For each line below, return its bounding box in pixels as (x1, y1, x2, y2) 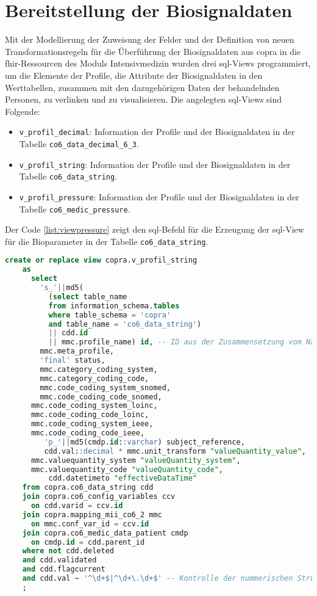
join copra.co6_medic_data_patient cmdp (22, 528, 188, 537)
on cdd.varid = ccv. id (30, 501, 123, 511)
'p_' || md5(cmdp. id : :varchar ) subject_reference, (44, 437, 245, 446)
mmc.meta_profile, (40, 347, 114, 356)
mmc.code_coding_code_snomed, (40, 392, 162, 401)
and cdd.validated (22, 556, 97, 565)
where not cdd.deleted (22, 547, 114, 556)
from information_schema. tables (48, 301, 180, 310)
